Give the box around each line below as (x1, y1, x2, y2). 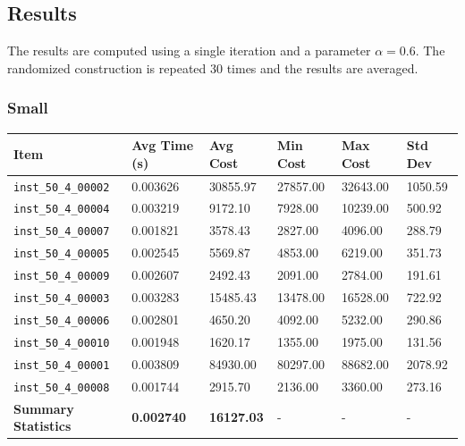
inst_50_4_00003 (13, 292, 110, 306)
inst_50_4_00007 (13, 225, 110, 239)
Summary (13, 399, 74, 417)
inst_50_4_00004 (13, 203, 110, 216)
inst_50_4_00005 (13, 248, 110, 261)
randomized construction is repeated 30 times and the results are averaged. (7, 58, 418, 77)
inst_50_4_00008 (13, 381, 110, 394)
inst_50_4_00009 (13, 270, 110, 283)
